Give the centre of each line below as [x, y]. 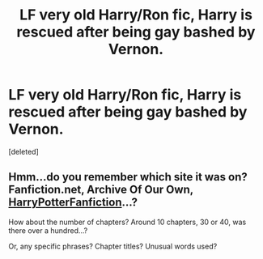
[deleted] [23, 151]
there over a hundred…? [48, 230]
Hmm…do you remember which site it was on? [128, 177]
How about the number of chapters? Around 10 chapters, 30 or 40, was [127, 222]
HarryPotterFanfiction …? [73, 203]
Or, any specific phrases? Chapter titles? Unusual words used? [113, 246]
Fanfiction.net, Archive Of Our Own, [101, 190]
